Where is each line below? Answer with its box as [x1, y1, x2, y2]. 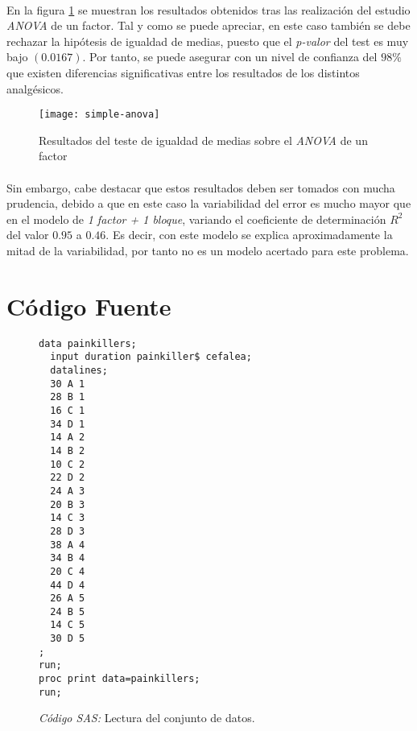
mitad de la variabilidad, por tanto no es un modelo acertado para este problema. [6, 242, 409, 258]
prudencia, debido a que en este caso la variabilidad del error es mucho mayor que [6, 195, 411, 212]
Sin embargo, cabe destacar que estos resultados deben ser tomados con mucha [6, 179, 395, 196]
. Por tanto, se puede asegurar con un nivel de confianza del [82, 48, 378, 65]
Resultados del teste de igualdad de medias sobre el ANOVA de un [39, 131, 368, 148]
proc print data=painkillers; [39, 673, 200, 685]
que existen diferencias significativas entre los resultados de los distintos [6, 64, 360, 81]
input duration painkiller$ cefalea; [50, 351, 252, 363]
